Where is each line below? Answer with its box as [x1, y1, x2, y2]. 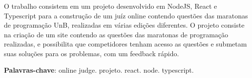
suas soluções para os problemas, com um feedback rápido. [4, 48, 179, 58]
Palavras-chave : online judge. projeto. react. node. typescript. [4, 64, 194, 75]
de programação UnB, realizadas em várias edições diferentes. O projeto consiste [4, 20, 245, 30]
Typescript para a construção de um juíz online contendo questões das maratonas [4, 10, 248, 20]
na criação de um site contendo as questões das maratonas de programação [4, 29, 229, 39]
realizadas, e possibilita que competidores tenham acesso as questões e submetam [4, 39, 247, 49]
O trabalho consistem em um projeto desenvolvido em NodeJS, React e [4, 1, 217, 11]
